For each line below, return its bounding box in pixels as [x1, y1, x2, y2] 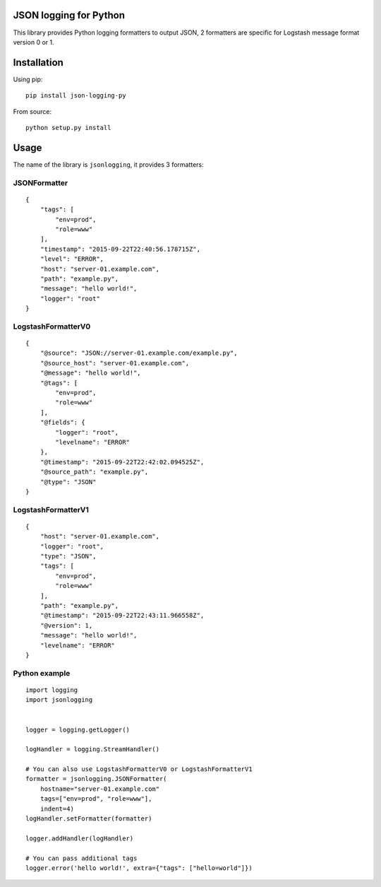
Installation [13, 57, 64, 69]
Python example [13, 668, 71, 678]
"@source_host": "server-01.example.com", [40, 359, 190, 367]
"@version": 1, [40, 621, 93, 629]
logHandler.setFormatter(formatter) [25, 815, 152, 823]
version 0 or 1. [13, 37, 54, 46]
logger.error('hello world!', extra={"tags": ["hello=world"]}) [25, 864, 253, 872]
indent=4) [40, 804, 74, 813]
